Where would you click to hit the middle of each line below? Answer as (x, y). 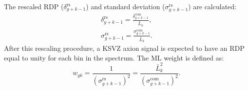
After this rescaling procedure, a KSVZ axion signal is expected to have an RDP (124, 48)
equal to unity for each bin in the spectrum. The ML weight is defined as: (114, 57)
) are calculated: (212, 6)
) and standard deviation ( (125, 6)
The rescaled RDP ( (34, 6)
